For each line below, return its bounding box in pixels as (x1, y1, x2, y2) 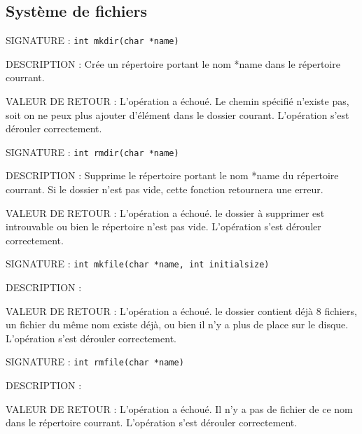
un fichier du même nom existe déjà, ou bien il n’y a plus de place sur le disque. (6, 317, 349, 332)
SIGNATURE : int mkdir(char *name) (6, 33, 179, 48)
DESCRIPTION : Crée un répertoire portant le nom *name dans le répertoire (6, 56, 340, 71)
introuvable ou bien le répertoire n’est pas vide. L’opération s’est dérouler (6, 219, 321, 234)
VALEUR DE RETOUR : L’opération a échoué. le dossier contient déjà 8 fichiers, (6, 303, 357, 318)
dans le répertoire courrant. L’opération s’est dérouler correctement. (6, 415, 298, 430)
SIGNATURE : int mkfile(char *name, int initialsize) (6, 256, 270, 271)
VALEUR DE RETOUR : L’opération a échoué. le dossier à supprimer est (6, 205, 325, 220)
